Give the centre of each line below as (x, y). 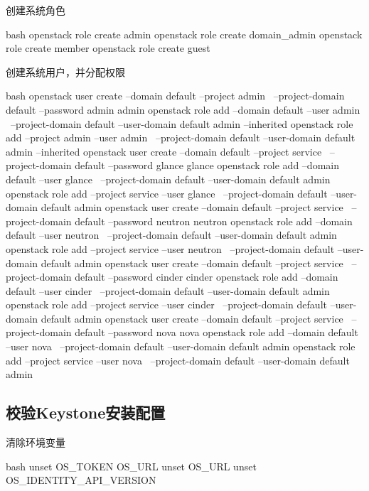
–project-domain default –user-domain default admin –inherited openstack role (182, 123)
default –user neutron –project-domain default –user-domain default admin (171, 235)
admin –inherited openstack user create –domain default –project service (164, 151)
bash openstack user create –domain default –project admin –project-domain (175, 96)
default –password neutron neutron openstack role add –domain (214, 221)
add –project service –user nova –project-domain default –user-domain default (178, 360)
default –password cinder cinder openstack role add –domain (207, 277)
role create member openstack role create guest (108, 48)
